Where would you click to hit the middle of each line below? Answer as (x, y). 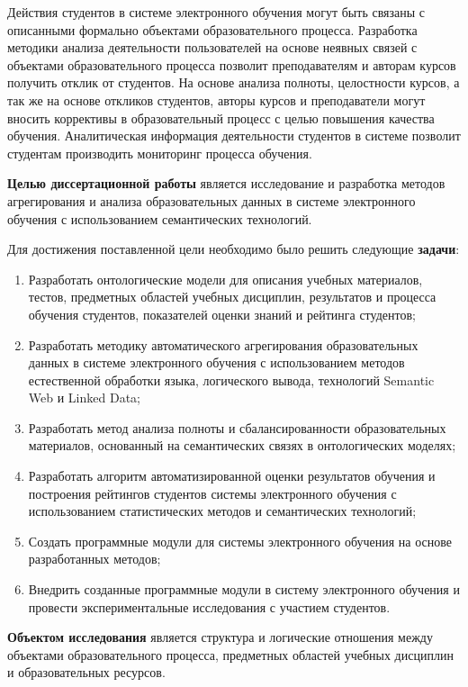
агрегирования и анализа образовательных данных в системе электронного (211, 200)
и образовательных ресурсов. (86, 672)
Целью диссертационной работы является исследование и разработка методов (226, 183)
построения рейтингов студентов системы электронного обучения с (212, 493)
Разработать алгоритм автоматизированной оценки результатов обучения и (232, 476)
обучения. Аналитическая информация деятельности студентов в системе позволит (234, 136)
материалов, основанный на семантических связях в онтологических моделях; (242, 445)
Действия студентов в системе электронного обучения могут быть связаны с (216, 12)
